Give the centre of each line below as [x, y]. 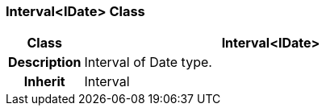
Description [45, 62]
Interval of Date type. [148, 62]
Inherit [44, 82]
